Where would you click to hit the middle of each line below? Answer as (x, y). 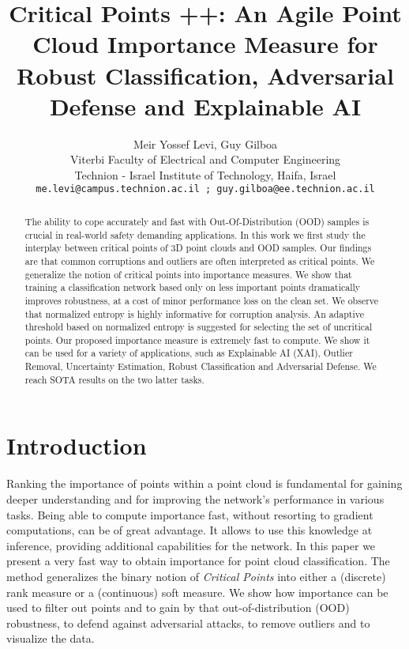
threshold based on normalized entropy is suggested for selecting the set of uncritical (199, 327)
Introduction (77, 445)
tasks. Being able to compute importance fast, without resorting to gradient (190, 514)
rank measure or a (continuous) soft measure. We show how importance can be (197, 592)
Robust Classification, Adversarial (205, 75)
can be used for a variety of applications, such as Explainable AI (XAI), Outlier (189, 353)
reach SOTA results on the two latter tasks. (114, 379)
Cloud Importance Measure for (205, 44)
